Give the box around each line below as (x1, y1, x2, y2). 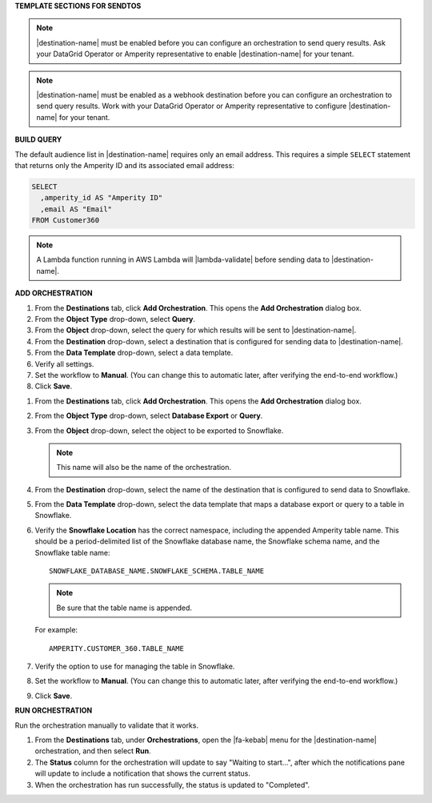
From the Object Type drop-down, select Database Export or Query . (34, 411, 263, 420)
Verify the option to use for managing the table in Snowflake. (34, 661, 235, 671)
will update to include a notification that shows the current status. (34, 769, 251, 778)
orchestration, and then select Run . (34, 746, 151, 756)
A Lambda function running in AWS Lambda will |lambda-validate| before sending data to (36, 255, 330, 264)
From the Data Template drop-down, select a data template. (34, 348, 234, 358)
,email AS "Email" (40, 204, 112, 214)
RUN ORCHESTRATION (14, 705, 93, 716)
